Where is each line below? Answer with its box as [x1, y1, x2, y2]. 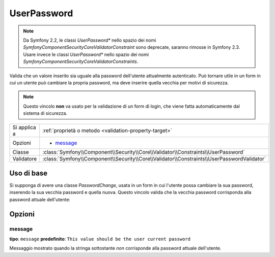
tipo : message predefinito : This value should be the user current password [9, 236, 191, 242]
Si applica [12, 124, 36, 131]
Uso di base [9, 169, 48, 177]
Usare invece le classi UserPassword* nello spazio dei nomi [23, 51, 149, 57]
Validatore [12, 155, 37, 163]
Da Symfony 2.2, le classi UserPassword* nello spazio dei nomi [23, 37, 156, 43]
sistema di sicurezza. [23, 110, 68, 116]
